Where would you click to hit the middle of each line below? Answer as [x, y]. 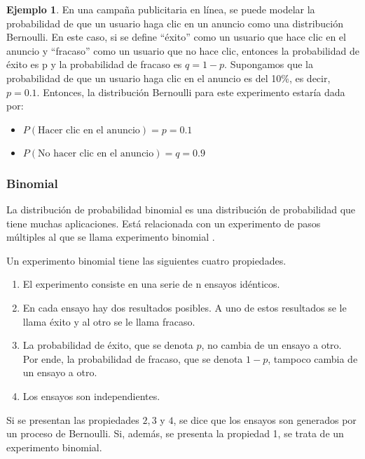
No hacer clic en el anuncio [96, 153]
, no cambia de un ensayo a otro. [271, 345]
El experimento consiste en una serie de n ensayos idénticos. [151, 284]
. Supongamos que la [269, 64]
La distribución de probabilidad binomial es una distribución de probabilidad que [181, 209]
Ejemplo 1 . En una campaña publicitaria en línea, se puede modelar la [161, 9]
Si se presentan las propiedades [73, 419]
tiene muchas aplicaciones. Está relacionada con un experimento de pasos [164, 223]
